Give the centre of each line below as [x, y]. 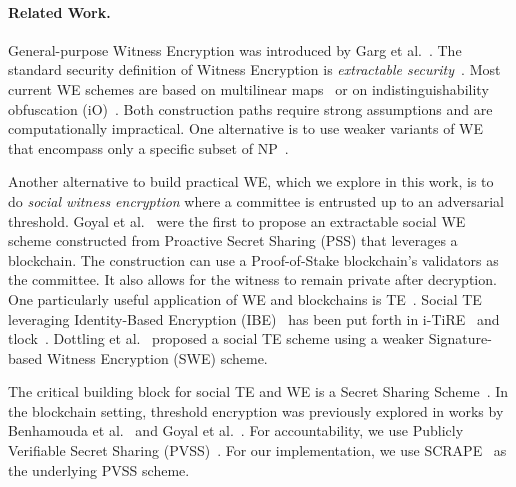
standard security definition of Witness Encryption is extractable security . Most [254, 69]
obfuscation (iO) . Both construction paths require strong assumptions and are [250, 108]
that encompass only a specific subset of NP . [148, 147]
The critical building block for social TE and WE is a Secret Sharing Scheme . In [258, 391]
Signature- [460, 338]
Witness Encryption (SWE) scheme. [157, 357]
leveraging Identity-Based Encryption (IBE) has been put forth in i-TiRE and [254, 318]
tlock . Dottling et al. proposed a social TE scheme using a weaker [216, 338]
